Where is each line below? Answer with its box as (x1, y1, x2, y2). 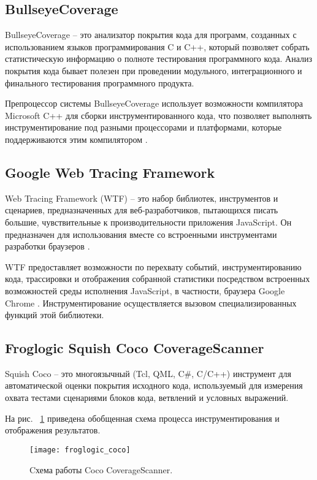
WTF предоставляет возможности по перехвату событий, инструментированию (5, 260, 302, 273)
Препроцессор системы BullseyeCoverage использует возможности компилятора (5, 97, 303, 110)
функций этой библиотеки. (5, 308, 104, 321)
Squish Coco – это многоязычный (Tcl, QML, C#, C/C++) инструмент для (5, 367, 291, 379)
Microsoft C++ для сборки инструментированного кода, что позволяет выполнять (5, 109, 312, 121)
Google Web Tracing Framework (5, 162, 215, 181)
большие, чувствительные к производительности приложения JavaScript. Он (5, 215, 292, 228)
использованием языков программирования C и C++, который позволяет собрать (5, 40, 310, 53)
